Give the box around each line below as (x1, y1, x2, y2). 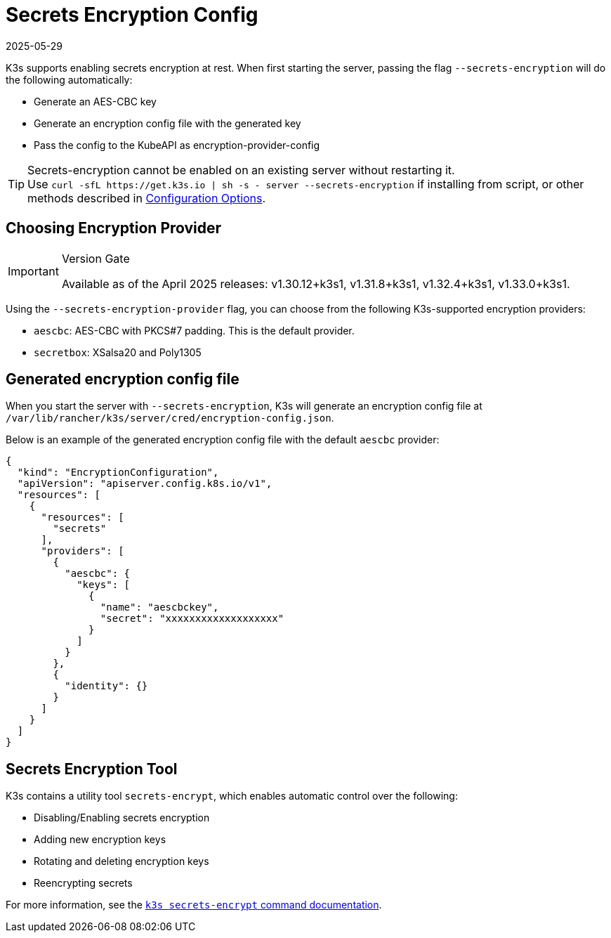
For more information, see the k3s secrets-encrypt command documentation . (6, 899, 382, 911)
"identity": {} (65, 680, 148, 692)
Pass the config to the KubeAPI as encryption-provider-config (34, 138, 320, 151)
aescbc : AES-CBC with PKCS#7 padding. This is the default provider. (34, 324, 355, 337)
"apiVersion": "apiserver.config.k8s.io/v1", (17, 478, 272, 490)
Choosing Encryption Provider (6, 219, 222, 237)
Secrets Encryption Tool (6, 760, 178, 778)
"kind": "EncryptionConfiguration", (17, 467, 219, 478)
